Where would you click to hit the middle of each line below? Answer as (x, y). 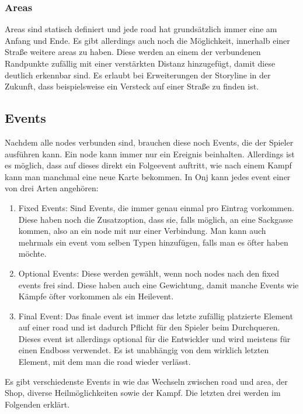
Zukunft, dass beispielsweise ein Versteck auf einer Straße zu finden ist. (132, 86)
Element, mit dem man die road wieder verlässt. (105, 362)
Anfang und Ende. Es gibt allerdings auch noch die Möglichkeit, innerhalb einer (147, 40)
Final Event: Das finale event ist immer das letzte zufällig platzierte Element (156, 315)
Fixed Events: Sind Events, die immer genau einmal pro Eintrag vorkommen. (156, 207)
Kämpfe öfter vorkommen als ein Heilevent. (96, 296)
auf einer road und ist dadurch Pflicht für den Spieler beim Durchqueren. (149, 327)
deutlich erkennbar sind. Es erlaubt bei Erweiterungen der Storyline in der (138, 75)
